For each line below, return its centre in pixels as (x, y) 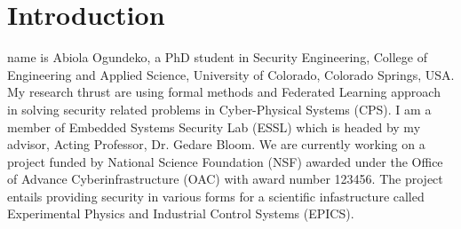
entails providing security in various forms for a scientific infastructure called (216, 196)
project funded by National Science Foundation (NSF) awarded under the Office (225, 161)
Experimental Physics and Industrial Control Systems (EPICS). (181, 213)
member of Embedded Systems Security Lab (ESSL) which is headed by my (214, 126)
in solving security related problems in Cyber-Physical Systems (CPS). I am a (219, 109)
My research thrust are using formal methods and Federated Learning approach (224, 92)
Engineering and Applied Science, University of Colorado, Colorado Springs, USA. (231, 74)
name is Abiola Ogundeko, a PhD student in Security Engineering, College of (217, 57)
